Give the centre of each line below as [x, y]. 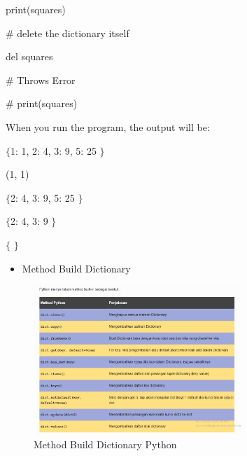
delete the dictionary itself [73, 33]
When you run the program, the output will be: [108, 126]
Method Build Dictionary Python [105, 444]
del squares [29, 56]
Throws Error [46, 80]
